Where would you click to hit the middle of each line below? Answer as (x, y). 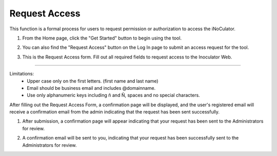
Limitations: (22, 74)
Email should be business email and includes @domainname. (91, 88)
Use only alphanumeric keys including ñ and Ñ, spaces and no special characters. (113, 95)
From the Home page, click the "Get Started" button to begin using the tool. (102, 38)
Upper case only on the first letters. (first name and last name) (93, 81)
